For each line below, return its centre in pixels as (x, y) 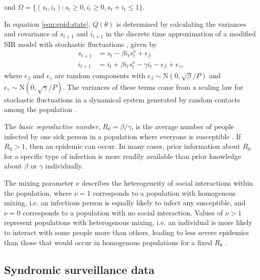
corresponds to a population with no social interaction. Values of (123, 212)
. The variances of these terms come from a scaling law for (153, 87)
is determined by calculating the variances (181, 23)
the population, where (38, 192)
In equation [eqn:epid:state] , (47, 23)
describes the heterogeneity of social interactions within (167, 182)
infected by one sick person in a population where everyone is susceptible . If (123, 136)
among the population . (40, 109)
